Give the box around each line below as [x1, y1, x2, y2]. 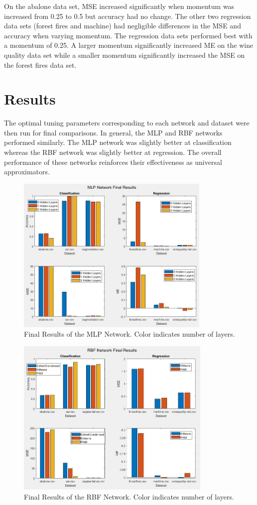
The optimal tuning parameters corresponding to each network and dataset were [4, 118, 250, 128]
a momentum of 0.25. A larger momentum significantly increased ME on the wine [4, 40, 254, 50]
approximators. [4, 166, 50, 177]
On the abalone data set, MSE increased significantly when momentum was [4, 1, 235, 11]
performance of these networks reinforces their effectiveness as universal [4, 156, 222, 167]
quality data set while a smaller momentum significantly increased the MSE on [4, 49, 245, 60]
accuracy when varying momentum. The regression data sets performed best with [4, 30, 253, 40]
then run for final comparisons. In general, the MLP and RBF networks [4, 127, 223, 137]
